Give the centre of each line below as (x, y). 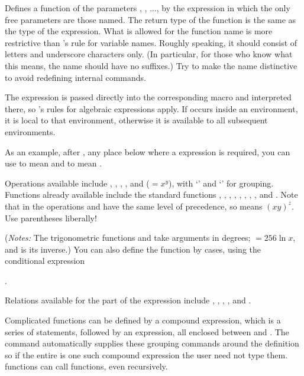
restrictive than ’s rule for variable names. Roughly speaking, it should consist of (151, 42)
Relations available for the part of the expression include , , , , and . (128, 300)
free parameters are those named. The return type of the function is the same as (151, 19)
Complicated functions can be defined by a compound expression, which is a (143, 320)
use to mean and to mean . (54, 163)
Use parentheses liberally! (51, 218)
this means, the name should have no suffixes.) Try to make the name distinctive (151, 65)
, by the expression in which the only (223, 8)
